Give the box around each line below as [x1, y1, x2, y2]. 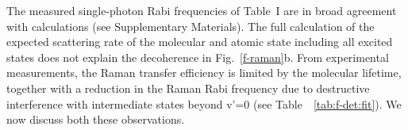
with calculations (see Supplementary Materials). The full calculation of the [6, 17, 375, 34]
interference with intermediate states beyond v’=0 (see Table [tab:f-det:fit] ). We [6, 95, 402, 112]
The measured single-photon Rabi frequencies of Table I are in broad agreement [6, 2, 397, 18]
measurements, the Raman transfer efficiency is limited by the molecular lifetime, [6, 64, 402, 81]
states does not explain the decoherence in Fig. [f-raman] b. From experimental [6, 48, 389, 65]
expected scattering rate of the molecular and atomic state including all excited [6, 33, 393, 50]
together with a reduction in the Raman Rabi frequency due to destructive [6, 79, 370, 96]
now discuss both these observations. [6, 111, 185, 128]
